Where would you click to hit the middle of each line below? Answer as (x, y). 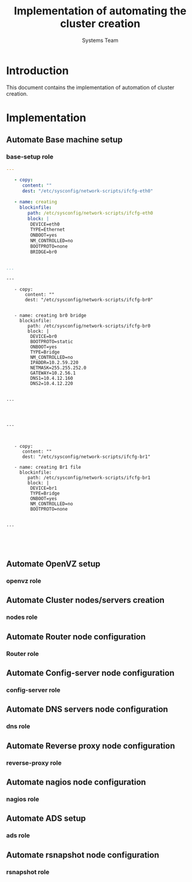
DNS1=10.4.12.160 (52, 378)
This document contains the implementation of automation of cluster (90, 87)
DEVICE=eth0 (45, 224)
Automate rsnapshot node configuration (83, 855)
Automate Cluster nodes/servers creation (86, 600)
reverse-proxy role (34, 762)
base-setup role (30, 157)
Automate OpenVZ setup (53, 564)
